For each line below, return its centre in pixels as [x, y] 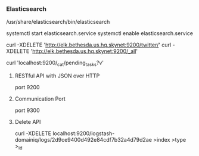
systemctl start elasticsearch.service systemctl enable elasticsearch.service [100, 33]
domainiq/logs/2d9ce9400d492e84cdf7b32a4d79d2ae [83, 140]
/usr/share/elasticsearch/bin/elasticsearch [58, 22]
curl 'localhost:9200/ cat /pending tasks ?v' [55, 63]
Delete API [28, 122]
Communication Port [40, 99]
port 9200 [27, 88]
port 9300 [27, 110]
